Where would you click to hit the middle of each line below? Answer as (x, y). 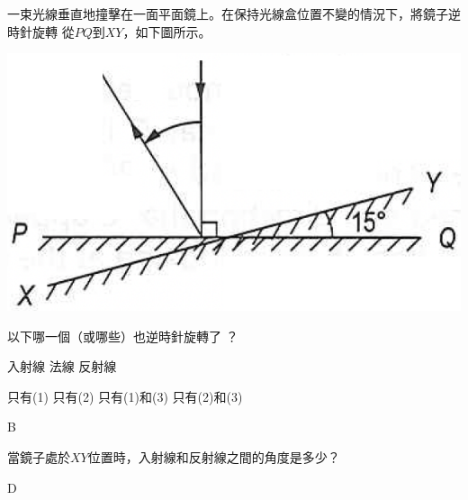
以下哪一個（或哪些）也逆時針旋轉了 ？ (123, 336)
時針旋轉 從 (41, 31)
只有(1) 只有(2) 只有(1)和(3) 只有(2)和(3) (125, 396)
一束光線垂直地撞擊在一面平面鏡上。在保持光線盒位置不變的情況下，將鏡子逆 (234, 14)
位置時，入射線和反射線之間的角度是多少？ (214, 456)
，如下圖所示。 (167, 31)
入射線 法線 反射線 (62, 366)
